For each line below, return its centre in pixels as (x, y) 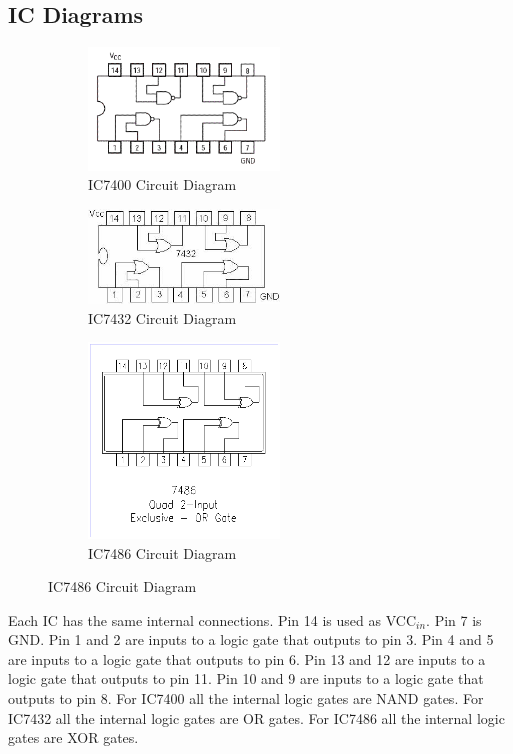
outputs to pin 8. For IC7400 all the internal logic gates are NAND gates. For (246, 698)
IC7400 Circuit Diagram (162, 184)
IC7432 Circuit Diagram (162, 317)
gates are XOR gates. (73, 737)
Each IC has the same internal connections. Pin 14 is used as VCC (212, 619)
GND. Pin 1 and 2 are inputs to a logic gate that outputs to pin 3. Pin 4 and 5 (251, 639)
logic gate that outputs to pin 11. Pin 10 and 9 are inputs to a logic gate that (246, 678)
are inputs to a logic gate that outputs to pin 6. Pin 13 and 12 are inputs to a (247, 658)
